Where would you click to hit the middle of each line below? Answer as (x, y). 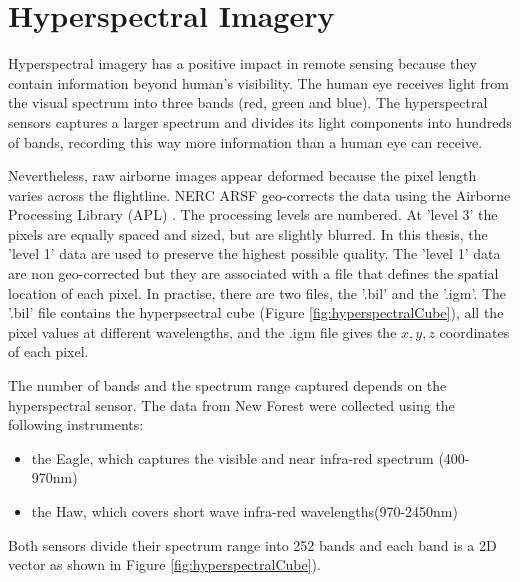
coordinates (474, 331)
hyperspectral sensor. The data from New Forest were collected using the (231, 404)
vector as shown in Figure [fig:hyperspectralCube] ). (164, 564)
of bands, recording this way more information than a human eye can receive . (245, 141)
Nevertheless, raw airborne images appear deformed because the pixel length (242, 175)
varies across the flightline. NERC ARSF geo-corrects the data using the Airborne (259, 194)
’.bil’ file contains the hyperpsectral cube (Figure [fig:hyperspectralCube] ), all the (256, 312)
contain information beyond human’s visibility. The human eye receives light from (258, 82)
